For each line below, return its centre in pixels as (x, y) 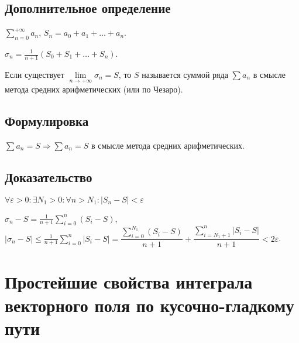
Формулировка (47, 121)
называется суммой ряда (185, 74)
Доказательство (49, 176)
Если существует (35, 74)
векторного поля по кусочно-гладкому (149, 305)
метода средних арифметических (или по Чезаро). (94, 89)
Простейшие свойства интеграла (129, 282)
